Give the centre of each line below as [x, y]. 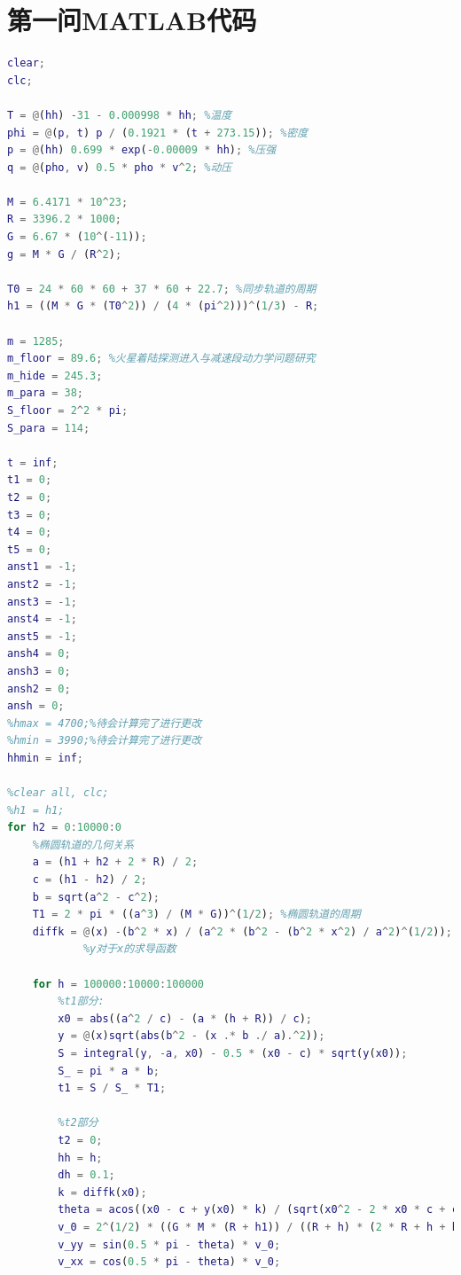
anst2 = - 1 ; [42, 584]
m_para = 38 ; [45, 393]
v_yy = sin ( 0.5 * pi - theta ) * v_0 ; [169, 1244]
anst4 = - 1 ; [42, 619]
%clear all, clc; [58, 793]
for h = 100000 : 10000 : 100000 [118, 984]
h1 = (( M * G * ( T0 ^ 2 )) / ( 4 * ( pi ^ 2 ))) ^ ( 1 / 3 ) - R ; [163, 306]
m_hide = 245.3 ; [55, 375]
